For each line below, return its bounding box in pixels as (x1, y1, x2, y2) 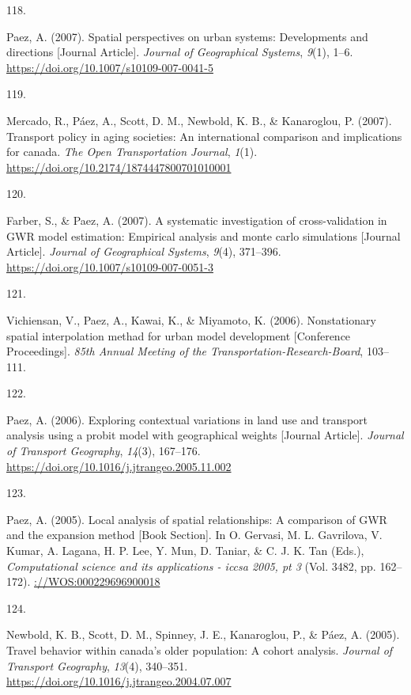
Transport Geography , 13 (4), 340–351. (6, 657, 188, 674)
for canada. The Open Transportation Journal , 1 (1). (6, 143, 258, 160)
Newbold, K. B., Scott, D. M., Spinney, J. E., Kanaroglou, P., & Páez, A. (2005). (6, 626, 400, 643)
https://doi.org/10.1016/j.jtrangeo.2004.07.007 (6, 673, 232, 689)
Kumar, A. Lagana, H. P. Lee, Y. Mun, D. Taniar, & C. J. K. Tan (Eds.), (6, 542, 364, 559)
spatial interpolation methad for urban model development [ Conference (6, 327, 351, 344)
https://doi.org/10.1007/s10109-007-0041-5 (6, 59, 213, 75)
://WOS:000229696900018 (34, 573, 160, 590)
